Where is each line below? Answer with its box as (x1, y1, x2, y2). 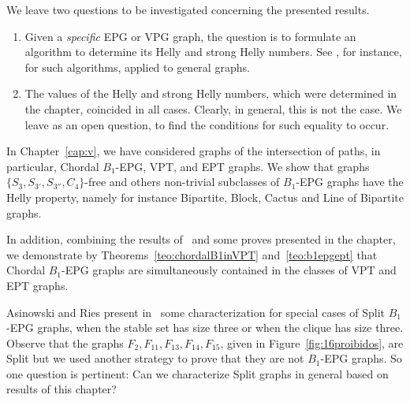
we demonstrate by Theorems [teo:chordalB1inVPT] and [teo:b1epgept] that (6, 246, 378, 262)
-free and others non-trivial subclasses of (84, 173, 280, 190)
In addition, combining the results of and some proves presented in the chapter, (6, 231, 396, 248)
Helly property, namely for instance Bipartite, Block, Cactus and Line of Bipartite (6, 188, 404, 205)
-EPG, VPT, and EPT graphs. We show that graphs (115, 158, 370, 174)
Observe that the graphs (6, 334, 124, 351)
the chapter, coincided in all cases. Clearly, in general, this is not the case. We (24, 100, 402, 117)
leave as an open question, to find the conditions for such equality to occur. (24, 116, 389, 132)
